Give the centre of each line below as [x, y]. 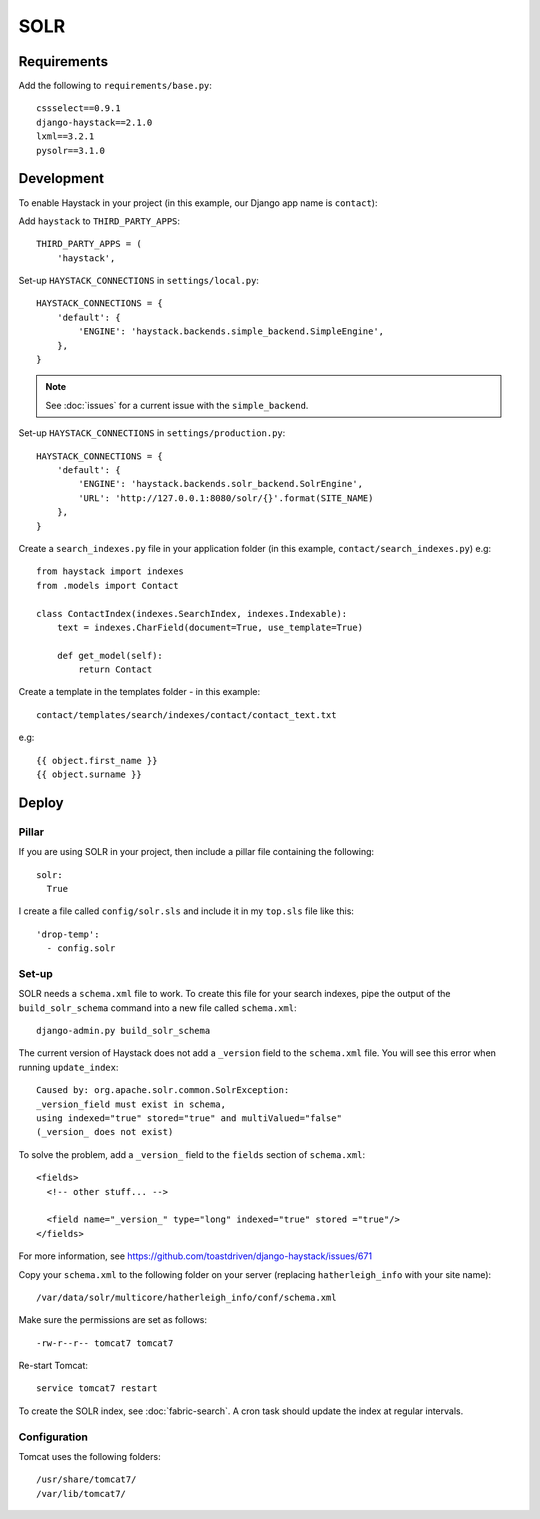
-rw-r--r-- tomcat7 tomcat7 [105, 1343]
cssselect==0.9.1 [78, 108]
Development [61, 178]
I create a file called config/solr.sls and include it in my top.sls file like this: [186, 911]
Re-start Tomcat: [53, 1366]
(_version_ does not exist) [105, 1132]
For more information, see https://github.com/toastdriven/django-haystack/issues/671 [195, 1256]
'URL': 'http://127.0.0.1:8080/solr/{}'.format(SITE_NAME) [226, 498]
